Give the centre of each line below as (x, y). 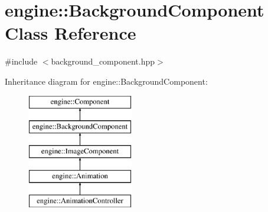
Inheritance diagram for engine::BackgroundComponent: (106, 81)
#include (21, 61)
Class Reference (71, 33)
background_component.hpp (103, 61)
